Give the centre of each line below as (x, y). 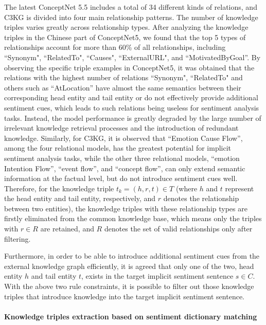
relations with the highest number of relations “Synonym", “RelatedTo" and (123, 77)
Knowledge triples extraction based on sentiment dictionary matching (131, 316)
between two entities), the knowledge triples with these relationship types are (126, 208)
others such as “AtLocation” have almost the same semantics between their (123, 87)
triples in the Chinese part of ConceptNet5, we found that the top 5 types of (125, 37)
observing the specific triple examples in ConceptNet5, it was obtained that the (129, 67)
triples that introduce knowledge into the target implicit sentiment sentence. (124, 296)
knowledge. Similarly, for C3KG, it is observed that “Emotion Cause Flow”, (123, 138)
